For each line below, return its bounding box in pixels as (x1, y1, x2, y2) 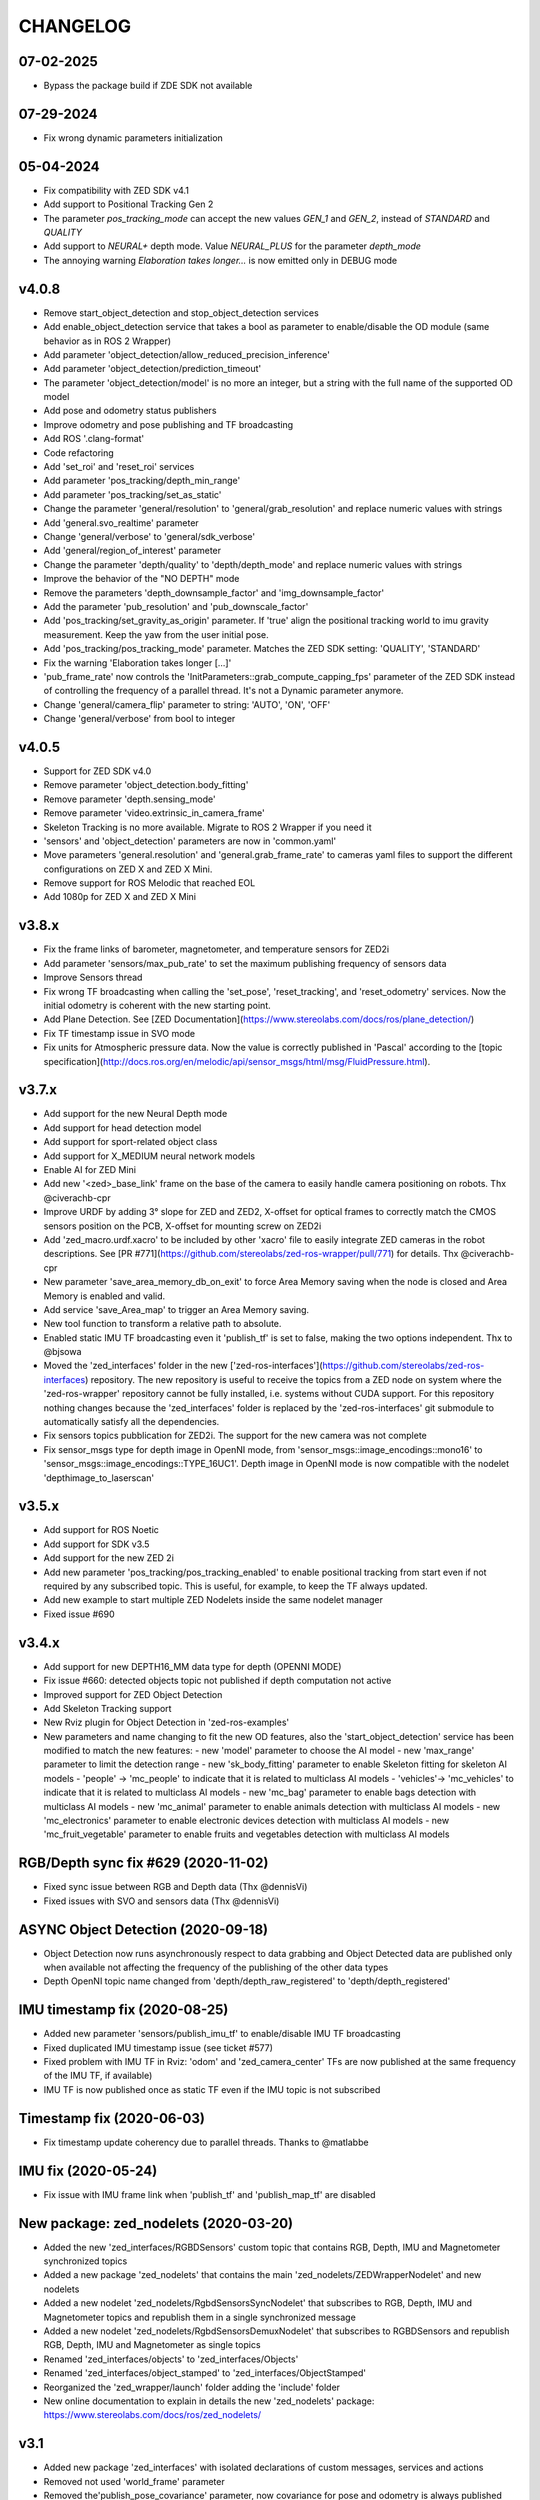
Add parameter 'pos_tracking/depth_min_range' (43, 475, 241, 487)
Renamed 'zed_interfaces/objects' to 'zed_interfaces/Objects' (43, 2353, 299, 2365)
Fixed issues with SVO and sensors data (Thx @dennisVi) (43, 1895, 280, 1907)
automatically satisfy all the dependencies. (43, 1416, 220, 1428)
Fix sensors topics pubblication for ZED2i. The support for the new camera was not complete (43, 1430, 427, 1442)
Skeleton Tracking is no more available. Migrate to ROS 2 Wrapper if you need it (43, 821, 372, 833)
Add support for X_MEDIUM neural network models (43, 1150, 255, 1162)
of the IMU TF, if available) (43, 2070, 153, 2082)
